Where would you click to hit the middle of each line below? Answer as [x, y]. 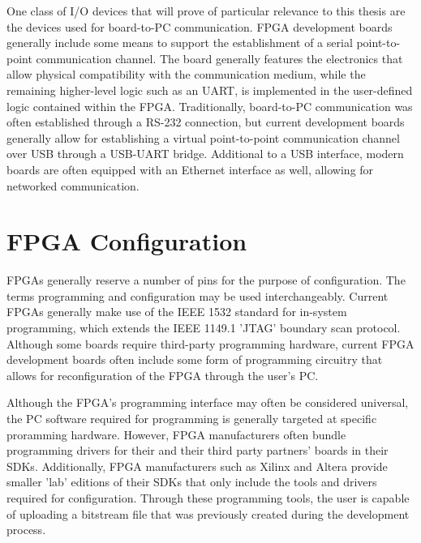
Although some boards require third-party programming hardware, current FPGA [210, 343]
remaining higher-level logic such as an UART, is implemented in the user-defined [210, 90]
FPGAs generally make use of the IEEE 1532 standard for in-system [177, 312]
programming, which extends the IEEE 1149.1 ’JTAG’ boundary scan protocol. [204, 328]
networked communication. [73, 185]
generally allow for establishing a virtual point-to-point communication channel [203, 137]
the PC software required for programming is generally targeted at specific [192, 418]
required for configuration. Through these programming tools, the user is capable [208, 497]
